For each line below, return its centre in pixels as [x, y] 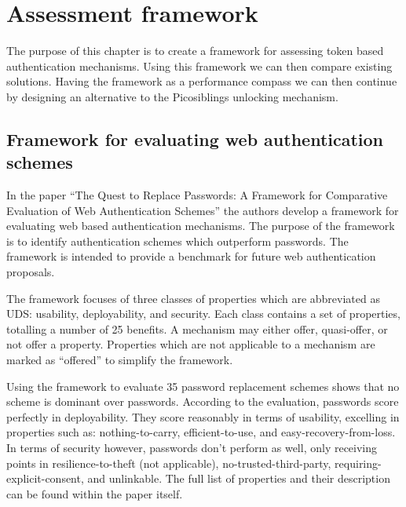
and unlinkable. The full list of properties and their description [239, 478]
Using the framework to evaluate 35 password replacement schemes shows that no [203, 386]
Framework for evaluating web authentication [195, 139]
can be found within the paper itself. [95, 493]
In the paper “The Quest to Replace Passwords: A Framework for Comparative [197, 195]
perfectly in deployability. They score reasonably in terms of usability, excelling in [203, 416]
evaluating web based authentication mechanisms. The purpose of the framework [201, 226]
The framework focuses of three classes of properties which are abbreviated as [193, 298]
